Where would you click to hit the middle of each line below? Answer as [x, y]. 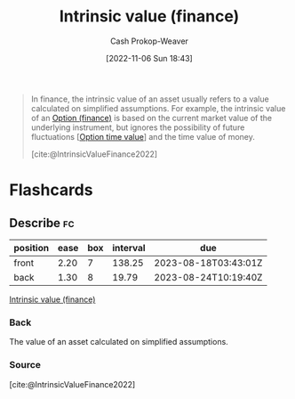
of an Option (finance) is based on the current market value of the [151, 118]
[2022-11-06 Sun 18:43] [149, 58]
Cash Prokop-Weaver [149, 41]
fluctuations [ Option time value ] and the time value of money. [143, 136]
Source [25, 365]
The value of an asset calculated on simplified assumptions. [119, 342]
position [32, 248]
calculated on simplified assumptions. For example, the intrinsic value [158, 108]
